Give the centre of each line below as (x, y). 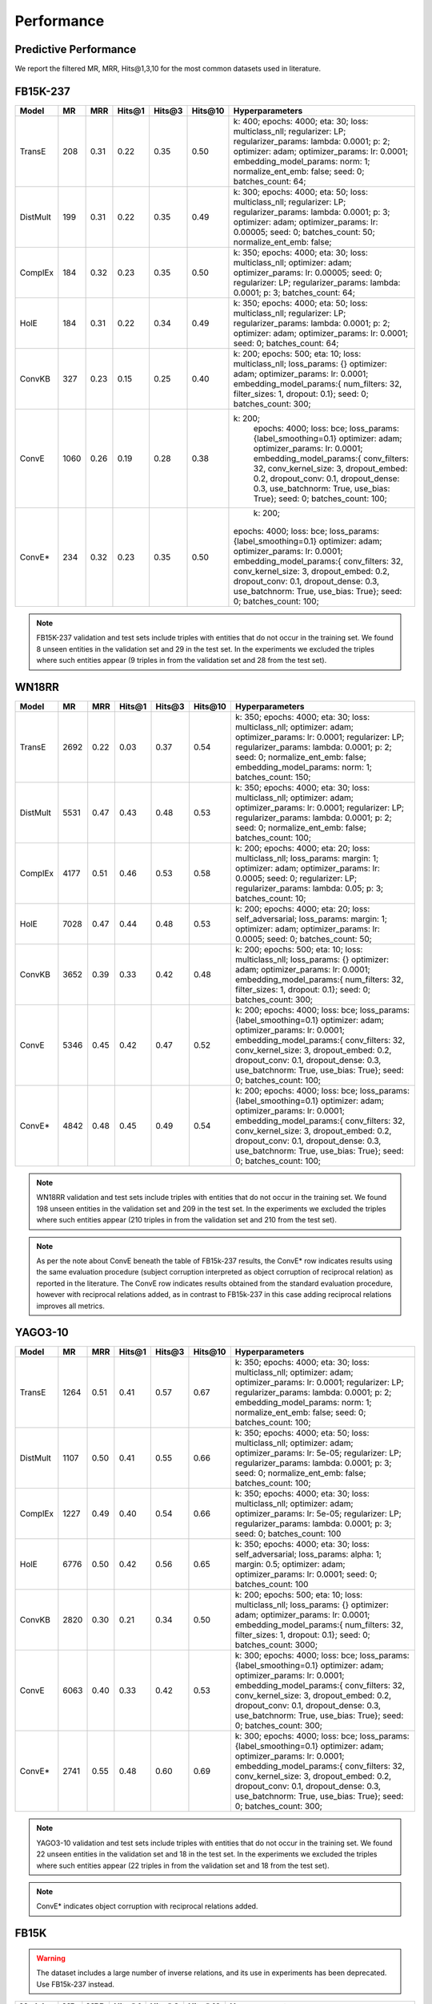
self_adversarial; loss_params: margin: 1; (311, 919)
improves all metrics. (71, 1306)
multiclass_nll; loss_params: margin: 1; (307, 859)
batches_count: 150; (273, 778)
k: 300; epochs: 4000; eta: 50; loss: (300, 192)
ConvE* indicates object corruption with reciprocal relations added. (147, 1906)
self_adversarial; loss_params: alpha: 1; (308, 1554)
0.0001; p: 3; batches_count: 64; (294, 293)
